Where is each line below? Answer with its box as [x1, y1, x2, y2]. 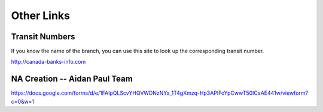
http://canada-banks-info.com [11, 58, 86, 66]
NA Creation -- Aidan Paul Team [11, 74, 133, 84]
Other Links [11, 9, 70, 22]
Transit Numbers [11, 32, 75, 42]
